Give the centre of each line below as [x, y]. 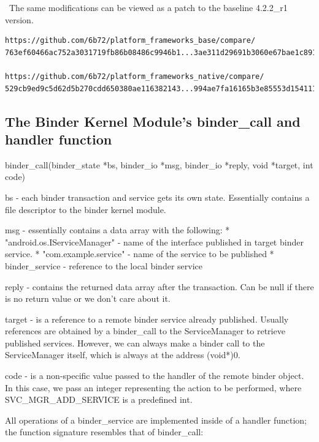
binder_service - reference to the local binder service [104, 265]
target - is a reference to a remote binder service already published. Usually [147, 319]
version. [19, 19]
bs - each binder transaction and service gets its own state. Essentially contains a [157, 197]
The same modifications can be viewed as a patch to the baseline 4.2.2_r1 [148, 7]
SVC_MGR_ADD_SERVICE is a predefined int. [99, 399]
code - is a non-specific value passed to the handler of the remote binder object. [155, 376]
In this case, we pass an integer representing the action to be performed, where [153, 387]
